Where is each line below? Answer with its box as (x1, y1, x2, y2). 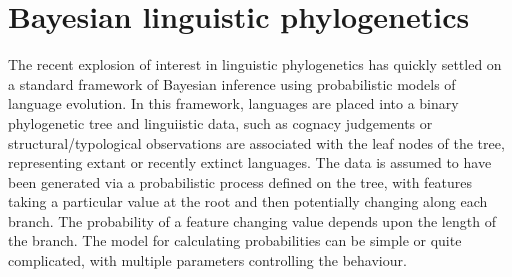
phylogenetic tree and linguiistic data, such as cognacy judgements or (8, 112, 433, 133)
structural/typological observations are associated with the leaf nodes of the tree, (8, 132, 505, 153)
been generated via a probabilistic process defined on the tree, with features (8, 171, 473, 192)
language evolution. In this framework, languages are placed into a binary (8, 93, 459, 114)
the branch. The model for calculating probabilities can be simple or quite (8, 230, 462, 251)
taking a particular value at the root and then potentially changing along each (8, 191, 488, 212)
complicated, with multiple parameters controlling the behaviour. (8, 250, 407, 271)
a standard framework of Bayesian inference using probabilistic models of (8, 73, 456, 94)
